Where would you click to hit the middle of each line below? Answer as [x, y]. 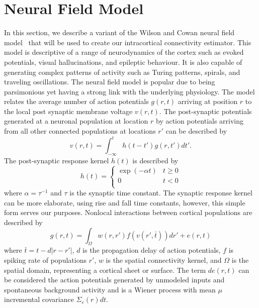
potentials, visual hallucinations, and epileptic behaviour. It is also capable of [123, 62]
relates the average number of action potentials [76, 101]
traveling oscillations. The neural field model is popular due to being [110, 82]
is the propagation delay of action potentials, [152, 250]
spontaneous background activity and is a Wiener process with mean [110, 289]
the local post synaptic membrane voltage [68, 111]
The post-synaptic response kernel [57, 160]
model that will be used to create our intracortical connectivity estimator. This [128, 42]
